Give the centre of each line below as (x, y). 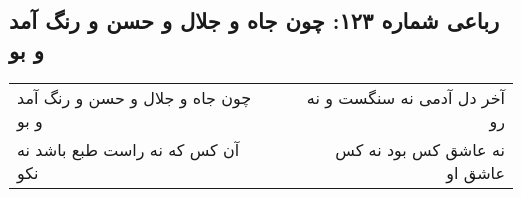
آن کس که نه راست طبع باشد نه (128, 149)
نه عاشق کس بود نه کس (420, 149)
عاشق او (475, 172)
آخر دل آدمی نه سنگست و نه (405, 97)
